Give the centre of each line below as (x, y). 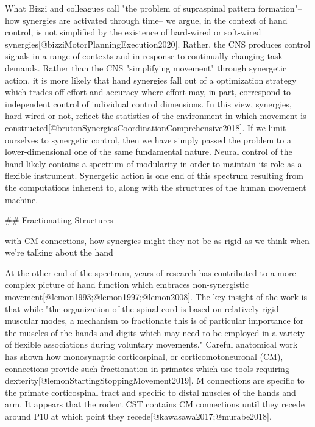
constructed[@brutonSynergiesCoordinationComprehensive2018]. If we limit (146, 127)
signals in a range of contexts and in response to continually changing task (144, 56)
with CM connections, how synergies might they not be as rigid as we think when (157, 240)
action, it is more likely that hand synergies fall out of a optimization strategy (151, 80)
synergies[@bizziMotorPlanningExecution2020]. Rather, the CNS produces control (158, 44)
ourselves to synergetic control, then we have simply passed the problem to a (148, 139)
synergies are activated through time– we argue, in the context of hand (155, 20)
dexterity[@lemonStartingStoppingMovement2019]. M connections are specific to (155, 380)
